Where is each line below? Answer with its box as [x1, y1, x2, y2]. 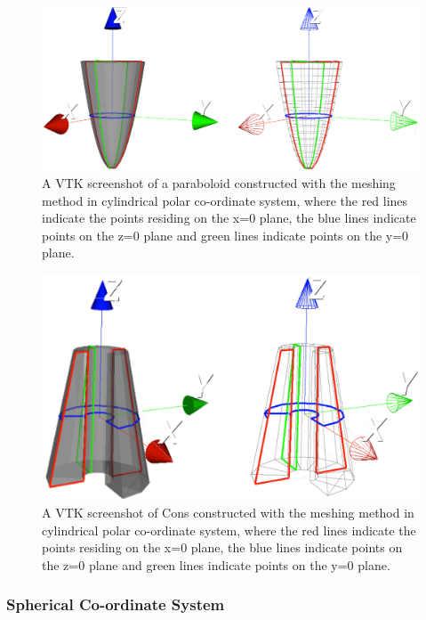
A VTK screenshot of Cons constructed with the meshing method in [42, 502, 414, 521]
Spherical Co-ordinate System [6, 593, 225, 616]
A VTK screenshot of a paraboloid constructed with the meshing [42, 174, 396, 192]
